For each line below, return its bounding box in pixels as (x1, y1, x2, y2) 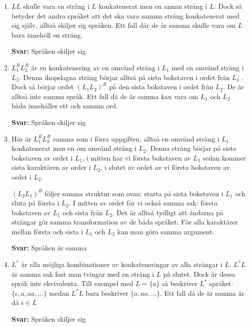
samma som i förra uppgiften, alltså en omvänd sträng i (53, 133, 220, 143)
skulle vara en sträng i (23, 1, 90, 11)
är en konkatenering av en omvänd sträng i (31, 62, 160, 72)
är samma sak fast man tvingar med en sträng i (11, 268, 154, 279)
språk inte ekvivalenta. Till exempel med (11, 278, 133, 288)
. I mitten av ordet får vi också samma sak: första (68, 198, 218, 208)
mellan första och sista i (11, 226, 83, 236)
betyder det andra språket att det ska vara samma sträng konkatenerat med (11, 10, 240, 20)
